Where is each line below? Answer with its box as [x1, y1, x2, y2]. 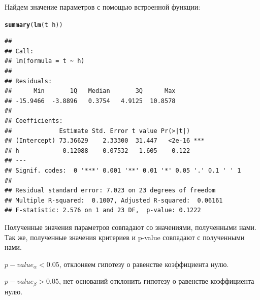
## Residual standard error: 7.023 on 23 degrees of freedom [5, 187, 216, 194]
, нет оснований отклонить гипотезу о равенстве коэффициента [59, 276, 254, 286]
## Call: [5, 47, 34, 55]
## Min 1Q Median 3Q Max [5, 87, 176, 95]
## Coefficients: [5, 117, 63, 124]
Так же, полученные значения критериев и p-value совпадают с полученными [5, 231, 245, 242]
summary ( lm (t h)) [5, 21, 63, 28]
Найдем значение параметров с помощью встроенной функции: [5, 2, 201, 12]
